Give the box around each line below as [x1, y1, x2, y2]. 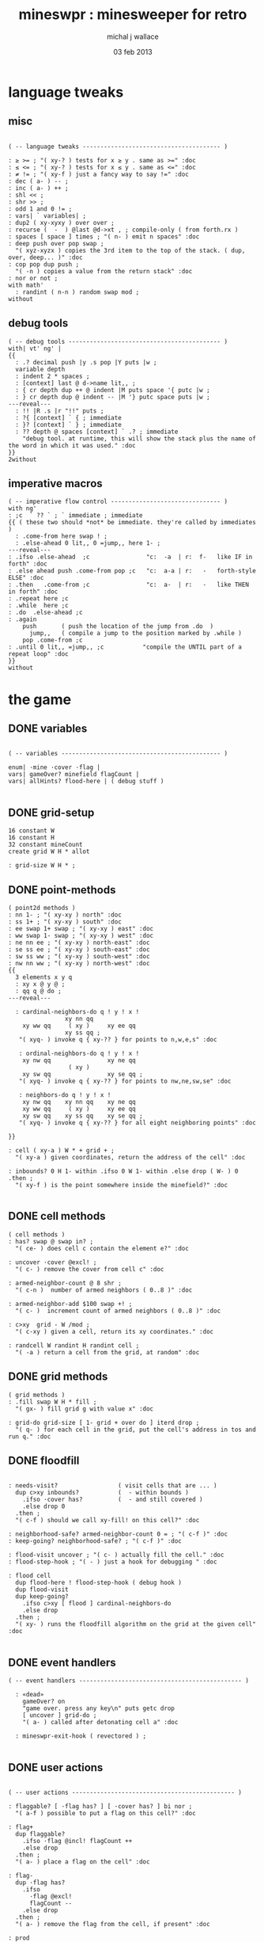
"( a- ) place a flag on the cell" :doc [15, 1858, 150, 1866]
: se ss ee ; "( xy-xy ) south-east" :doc [8, 946, 150, 954]
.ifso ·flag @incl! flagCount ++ [22, 1837, 133, 1845]
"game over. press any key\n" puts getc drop [22, 1704, 175, 1712]
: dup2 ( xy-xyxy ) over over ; [8, 219, 115, 227]
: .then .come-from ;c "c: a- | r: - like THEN [8, 581, 249, 589]
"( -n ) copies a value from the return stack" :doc [15, 267, 193, 275]
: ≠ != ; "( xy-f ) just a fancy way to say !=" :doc [8, 170, 190, 178]
